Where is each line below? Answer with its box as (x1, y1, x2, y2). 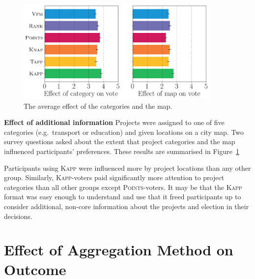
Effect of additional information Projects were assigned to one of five (4, 117, 225, 127)
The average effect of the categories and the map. (24, 100, 172, 111)
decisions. (4, 211, 32, 221)
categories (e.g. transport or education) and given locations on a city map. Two (4, 126, 244, 137)
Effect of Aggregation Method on (4, 240, 233, 260)
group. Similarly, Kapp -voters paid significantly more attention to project (4, 172, 225, 183)
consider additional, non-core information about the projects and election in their (4, 201, 249, 211)
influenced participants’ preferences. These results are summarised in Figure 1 (4, 146, 239, 156)
